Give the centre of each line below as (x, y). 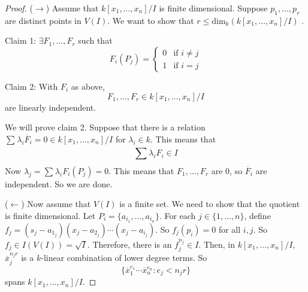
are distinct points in (43, 20)
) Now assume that (56, 204)
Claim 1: (21, 40)
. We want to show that (151, 20)
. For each (177, 215)
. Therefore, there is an (129, 244)
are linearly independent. (51, 107)
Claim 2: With (31, 86)
